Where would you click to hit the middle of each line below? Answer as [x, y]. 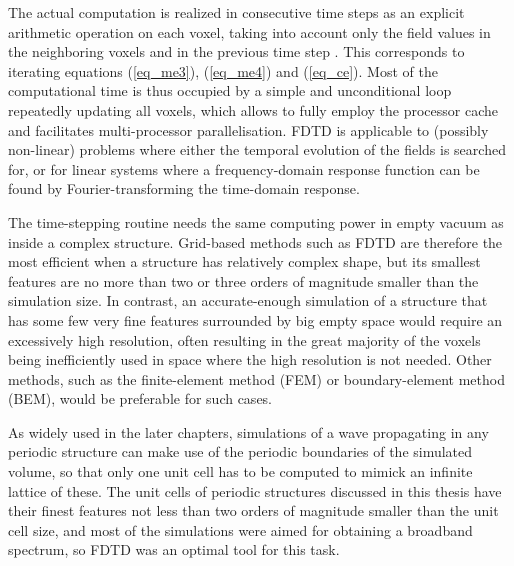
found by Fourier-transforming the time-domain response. [184, 188]
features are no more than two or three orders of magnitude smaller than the [243, 280]
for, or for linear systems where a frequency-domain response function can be [244, 168]
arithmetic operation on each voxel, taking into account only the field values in [249, 31]
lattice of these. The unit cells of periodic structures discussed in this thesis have [255, 490]
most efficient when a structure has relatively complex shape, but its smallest [244, 261]
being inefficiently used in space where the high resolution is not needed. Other [250, 359]
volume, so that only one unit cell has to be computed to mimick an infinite [240, 471]
